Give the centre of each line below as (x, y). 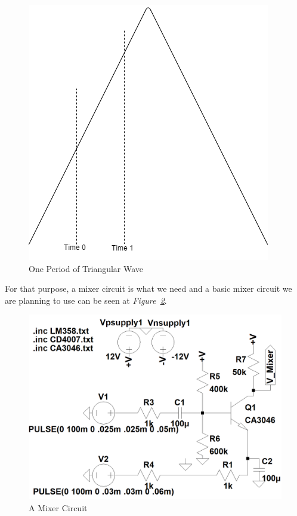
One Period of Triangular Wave (86, 268)
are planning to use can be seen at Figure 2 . (86, 300)
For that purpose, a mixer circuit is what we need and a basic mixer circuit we (148, 288)
